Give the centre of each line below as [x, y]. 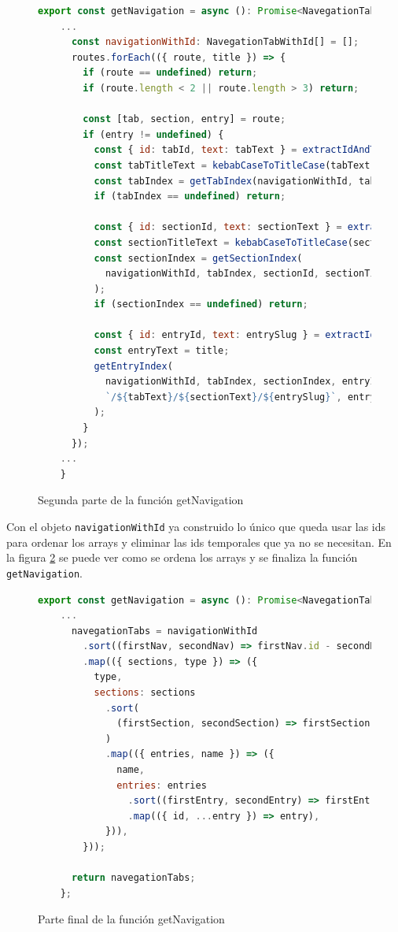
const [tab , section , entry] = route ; [184, 119]
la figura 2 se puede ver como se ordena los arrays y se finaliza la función [182, 557]
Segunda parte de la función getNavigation [141, 500]
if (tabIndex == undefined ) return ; [190, 197]
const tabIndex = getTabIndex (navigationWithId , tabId [240, 181]
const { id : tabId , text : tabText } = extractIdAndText [243, 150]
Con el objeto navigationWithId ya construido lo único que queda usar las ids [196, 526]
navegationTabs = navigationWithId [164, 631]
